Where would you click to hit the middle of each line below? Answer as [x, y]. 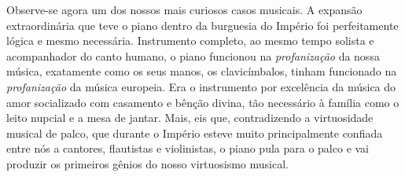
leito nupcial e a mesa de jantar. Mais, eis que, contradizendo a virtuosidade [190, 118]
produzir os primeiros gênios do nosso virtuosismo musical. [147, 163]
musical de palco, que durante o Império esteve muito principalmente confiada [195, 133]
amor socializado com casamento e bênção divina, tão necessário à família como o [203, 102]
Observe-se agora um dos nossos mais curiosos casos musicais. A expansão [184, 9]
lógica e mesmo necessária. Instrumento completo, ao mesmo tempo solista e [190, 41]
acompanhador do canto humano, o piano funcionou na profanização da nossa [193, 55]
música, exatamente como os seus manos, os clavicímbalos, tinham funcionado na [202, 71]
